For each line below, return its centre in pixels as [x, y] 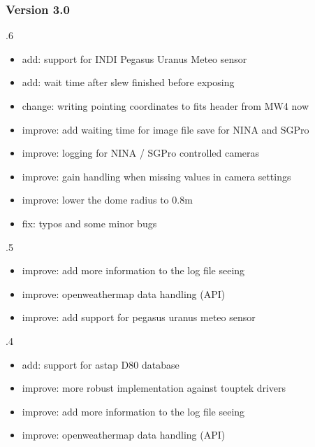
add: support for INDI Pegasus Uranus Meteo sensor [134, 58]
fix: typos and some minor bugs [89, 223]
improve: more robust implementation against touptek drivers [154, 388]
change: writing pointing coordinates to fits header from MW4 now [166, 106]
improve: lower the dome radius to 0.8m [107, 200]
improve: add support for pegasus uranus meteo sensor [139, 317]
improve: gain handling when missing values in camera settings [156, 176]
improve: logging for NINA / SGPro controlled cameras [141, 153]
